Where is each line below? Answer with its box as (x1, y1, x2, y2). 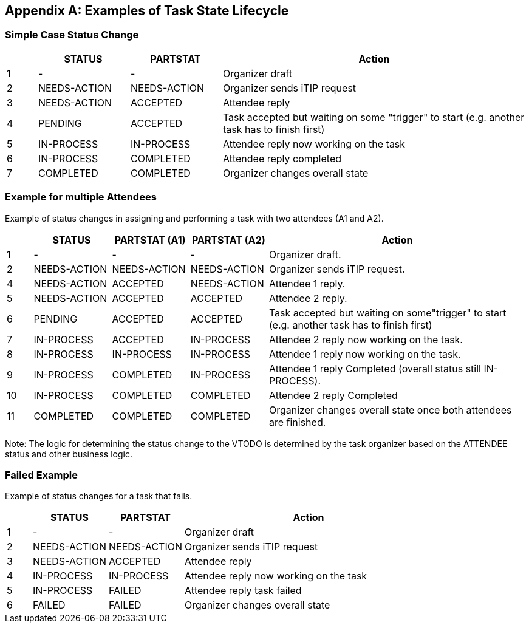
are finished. (268, 415, 326, 428)
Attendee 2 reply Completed (268, 389, 398, 401)
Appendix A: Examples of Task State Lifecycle (5, 3, 289, 18)
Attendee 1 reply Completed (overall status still (268, 362, 481, 375)
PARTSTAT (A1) (114, 233, 186, 246)
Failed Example (5, 468, 78, 481)
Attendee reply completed (222, 152, 342, 165)
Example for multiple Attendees (5, 191, 157, 203)
